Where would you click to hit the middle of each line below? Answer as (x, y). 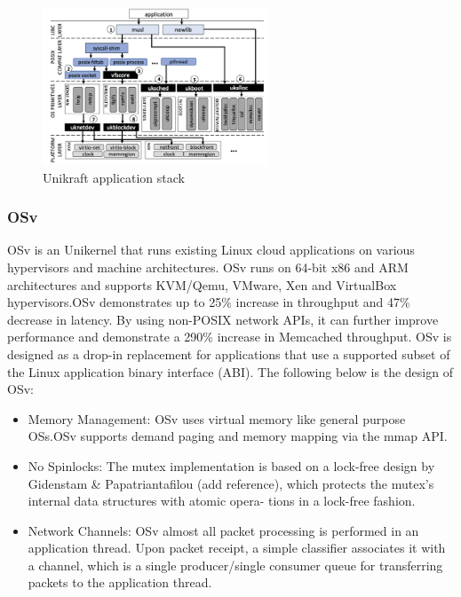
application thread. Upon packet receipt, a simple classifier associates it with (237, 548)
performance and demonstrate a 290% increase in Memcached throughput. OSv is (230, 337)
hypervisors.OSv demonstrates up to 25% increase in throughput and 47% (209, 302)
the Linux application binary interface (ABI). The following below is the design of (230, 371)
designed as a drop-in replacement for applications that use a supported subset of (229, 353)
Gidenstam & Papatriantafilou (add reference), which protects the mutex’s (231, 483)
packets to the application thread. (120, 582)
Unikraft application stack (114, 177)
